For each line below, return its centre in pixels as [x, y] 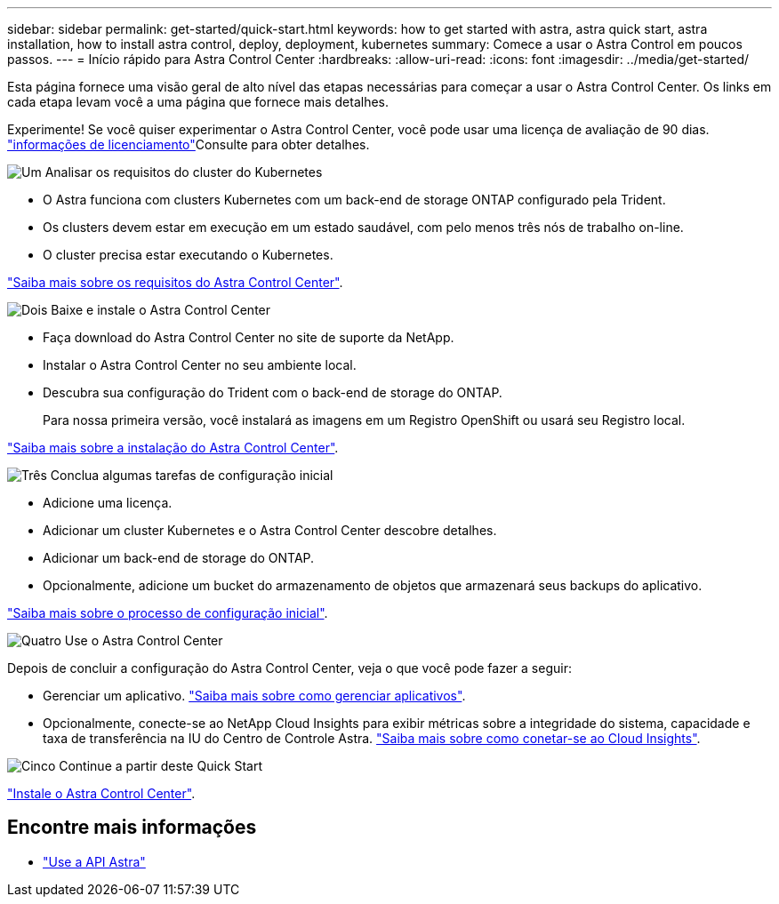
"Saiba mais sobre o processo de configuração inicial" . [168, 613]
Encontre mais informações [132, 828]
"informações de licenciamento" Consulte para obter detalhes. [189, 144]
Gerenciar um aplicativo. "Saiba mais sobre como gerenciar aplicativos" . [254, 696]
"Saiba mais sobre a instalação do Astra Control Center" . [173, 448]
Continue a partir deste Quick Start [161, 766]
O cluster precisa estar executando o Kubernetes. [188, 255]
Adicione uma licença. [108, 503]
